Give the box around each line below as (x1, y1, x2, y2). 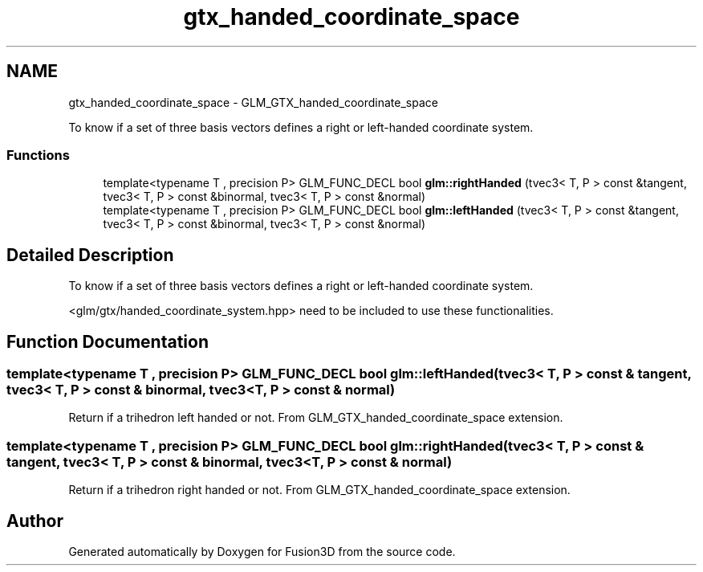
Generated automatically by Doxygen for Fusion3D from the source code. (68, 545, 456, 558)
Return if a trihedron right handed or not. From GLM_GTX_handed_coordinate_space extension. (68, 483, 571, 497)
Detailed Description (6, 244, 174, 265)
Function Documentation (6, 331, 209, 352)
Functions (6, 146, 70, 163)
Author (6, 510, 63, 531)
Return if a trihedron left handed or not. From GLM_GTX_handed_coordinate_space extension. (68, 411, 563, 425)
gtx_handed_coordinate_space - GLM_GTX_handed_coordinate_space (68, 95, 438, 109)
